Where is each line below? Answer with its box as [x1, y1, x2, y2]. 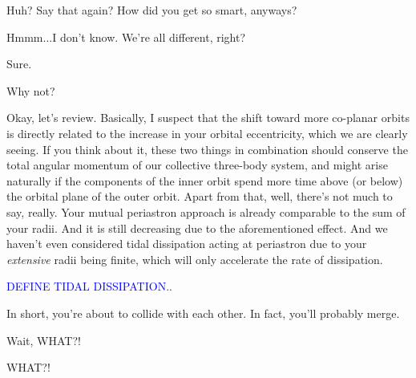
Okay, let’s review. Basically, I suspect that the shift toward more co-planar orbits [6, 109, 410, 126]
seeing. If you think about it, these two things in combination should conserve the [6, 140, 408, 157]
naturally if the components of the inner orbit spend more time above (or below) [6, 172, 403, 189]
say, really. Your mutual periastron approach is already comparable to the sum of [6, 203, 406, 220]
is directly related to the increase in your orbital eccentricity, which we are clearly [6, 124, 408, 141]
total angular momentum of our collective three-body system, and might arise [6, 156, 388, 173]
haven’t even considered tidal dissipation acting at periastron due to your [6, 235, 367, 252]
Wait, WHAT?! [6, 331, 81, 348]
